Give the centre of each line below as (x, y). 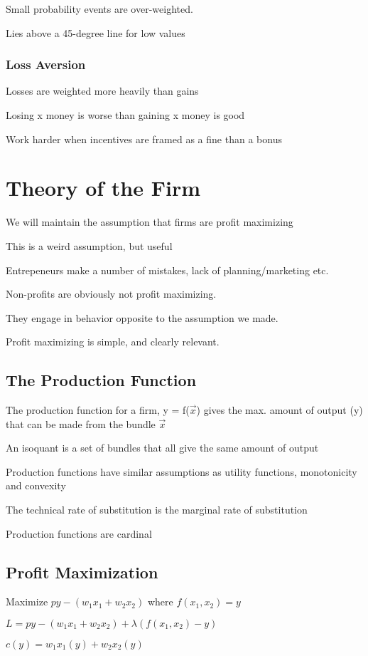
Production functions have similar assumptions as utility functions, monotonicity (182, 471)
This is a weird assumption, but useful (89, 245)
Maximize (27, 602)
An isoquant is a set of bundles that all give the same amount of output (162, 448)
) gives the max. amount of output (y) (280, 410)
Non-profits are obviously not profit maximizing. (111, 294)
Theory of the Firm (103, 188)
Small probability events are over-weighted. (99, 9)
